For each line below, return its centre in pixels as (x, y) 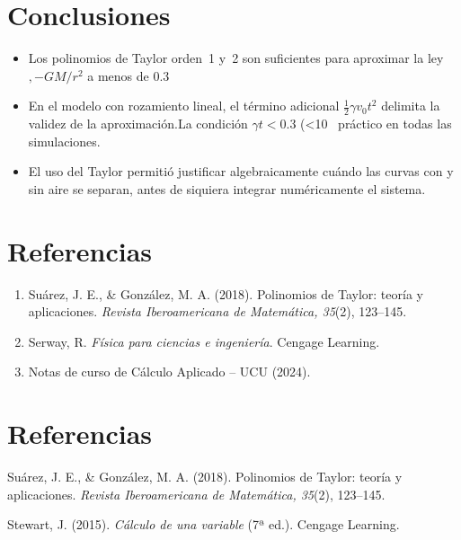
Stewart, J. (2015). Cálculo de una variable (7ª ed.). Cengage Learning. (204, 524)
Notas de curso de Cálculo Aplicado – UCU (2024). (169, 372)
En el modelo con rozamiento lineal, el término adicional (184, 106)
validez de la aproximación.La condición (138, 124)
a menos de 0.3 (129, 75)
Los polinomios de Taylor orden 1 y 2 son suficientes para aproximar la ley (236, 58)
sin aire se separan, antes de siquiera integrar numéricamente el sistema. (227, 188)
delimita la (411, 106)
